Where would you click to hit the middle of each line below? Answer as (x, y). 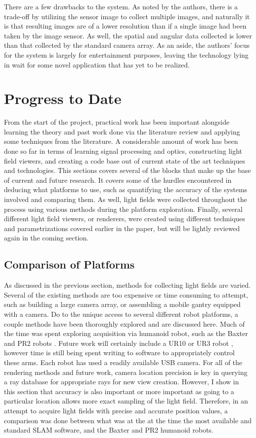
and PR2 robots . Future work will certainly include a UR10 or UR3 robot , (119, 343)
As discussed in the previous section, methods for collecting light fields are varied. (127, 285)
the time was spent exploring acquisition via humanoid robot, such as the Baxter (126, 333)
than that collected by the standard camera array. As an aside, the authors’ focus (127, 45)
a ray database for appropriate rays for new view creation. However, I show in (122, 382)
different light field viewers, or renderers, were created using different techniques (125, 219)
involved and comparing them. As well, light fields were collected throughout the (126, 199)
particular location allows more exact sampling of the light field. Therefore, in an (126, 401)
